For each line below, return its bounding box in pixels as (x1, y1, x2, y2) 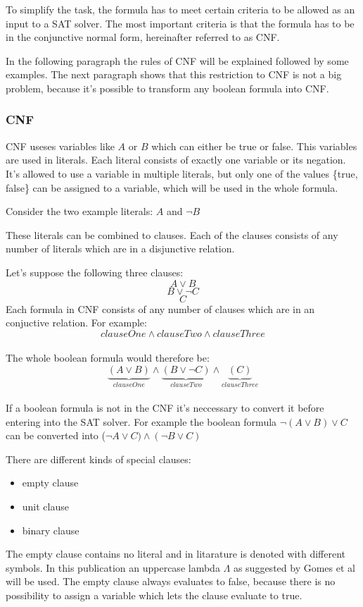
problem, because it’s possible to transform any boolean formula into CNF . (6, 80, 329, 95)
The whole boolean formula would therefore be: (6, 350, 210, 365)
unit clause (22, 498, 69, 513)
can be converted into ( (6, 428, 106, 443)
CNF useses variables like (6, 138, 115, 153)
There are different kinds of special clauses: (6, 451, 191, 466)
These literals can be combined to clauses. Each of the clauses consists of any (6, 227, 338, 242)
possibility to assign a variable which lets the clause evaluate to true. (6, 587, 302, 602)
